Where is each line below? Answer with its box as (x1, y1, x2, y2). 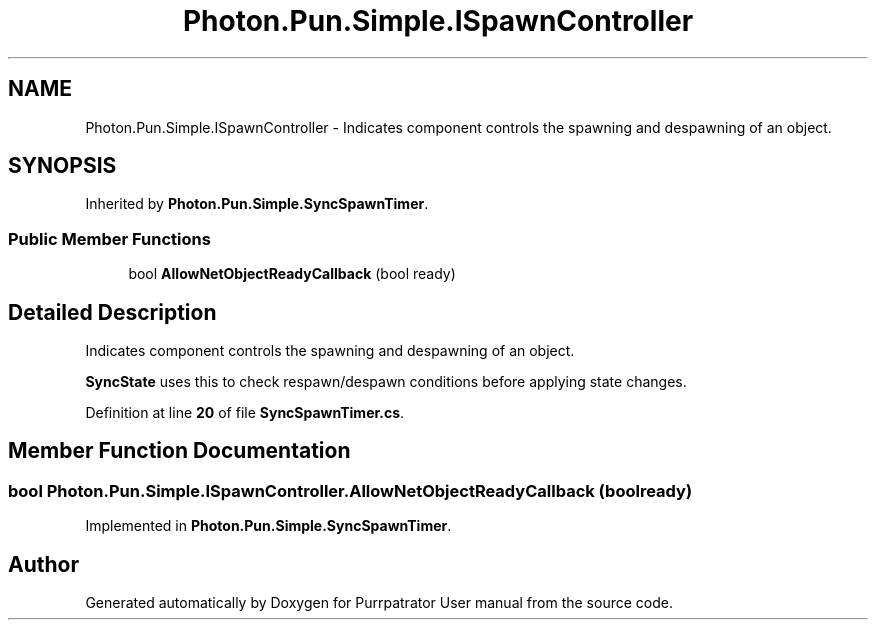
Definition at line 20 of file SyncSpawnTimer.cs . (85, 404, 405, 422)
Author (8, 551, 79, 577)
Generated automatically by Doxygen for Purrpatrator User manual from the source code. (85, 594, 673, 612)
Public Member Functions (8, 228, 211, 249)
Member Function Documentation (8, 438, 351, 464)
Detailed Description (8, 299, 217, 325)
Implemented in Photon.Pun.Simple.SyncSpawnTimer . (85, 517, 452, 535)
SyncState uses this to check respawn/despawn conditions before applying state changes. (85, 373, 687, 391)
